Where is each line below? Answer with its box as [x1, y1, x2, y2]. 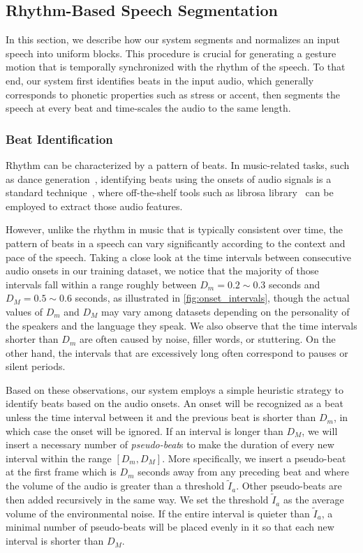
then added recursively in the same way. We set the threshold [6, 492, 269, 507]
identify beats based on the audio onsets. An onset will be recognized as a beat [6, 396, 343, 411]
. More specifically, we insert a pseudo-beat [162, 450, 346, 465]
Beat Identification [6, 130, 113, 147]
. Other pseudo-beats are [236, 478, 342, 493]
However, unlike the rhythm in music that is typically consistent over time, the [6, 222, 343, 237]
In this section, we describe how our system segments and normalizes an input [6, 32, 341, 47]
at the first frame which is [6, 464, 117, 479]
